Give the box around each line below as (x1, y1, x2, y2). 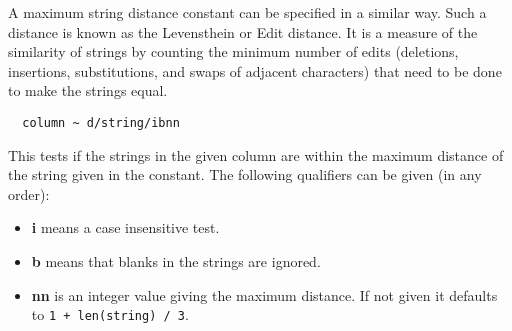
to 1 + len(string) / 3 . (31, 304, 189, 325)
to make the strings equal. (8, 80, 168, 101)
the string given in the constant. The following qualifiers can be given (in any (8, 164, 482, 185)
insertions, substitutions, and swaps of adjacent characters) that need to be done (8, 60, 502, 81)
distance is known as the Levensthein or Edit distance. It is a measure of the (8, 21, 478, 42)
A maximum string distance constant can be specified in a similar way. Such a (8, 2, 487, 22)
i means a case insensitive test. (31, 217, 220, 238)
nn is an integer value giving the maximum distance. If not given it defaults (31, 284, 498, 305)
